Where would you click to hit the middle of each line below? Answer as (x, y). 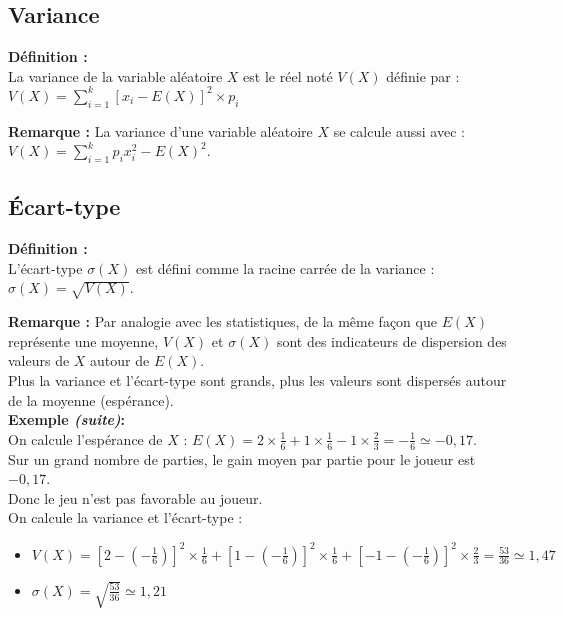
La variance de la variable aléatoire (115, 75)
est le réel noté (288, 75)
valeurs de (39, 360)
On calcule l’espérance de (85, 438)
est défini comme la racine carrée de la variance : (285, 267)
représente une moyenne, (83, 340)
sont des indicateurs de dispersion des (391, 340)
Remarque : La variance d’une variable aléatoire (160, 130)
